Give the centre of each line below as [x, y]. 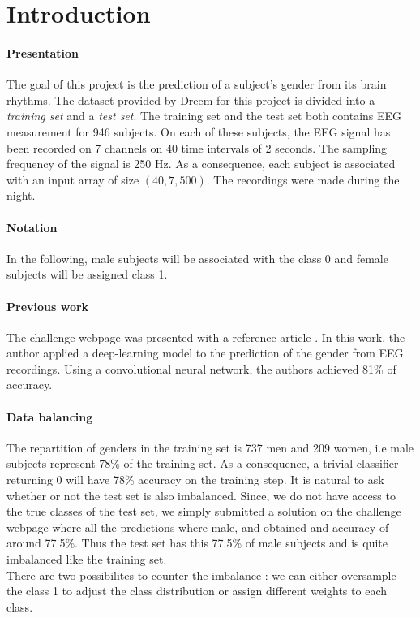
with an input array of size [73, 179]
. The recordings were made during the [303, 179]
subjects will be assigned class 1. [87, 274]
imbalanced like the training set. [87, 559]
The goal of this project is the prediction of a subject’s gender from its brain [197, 84]
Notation [32, 227]
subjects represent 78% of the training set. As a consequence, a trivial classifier [203, 463]
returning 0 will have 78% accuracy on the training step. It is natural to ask [195, 480]
